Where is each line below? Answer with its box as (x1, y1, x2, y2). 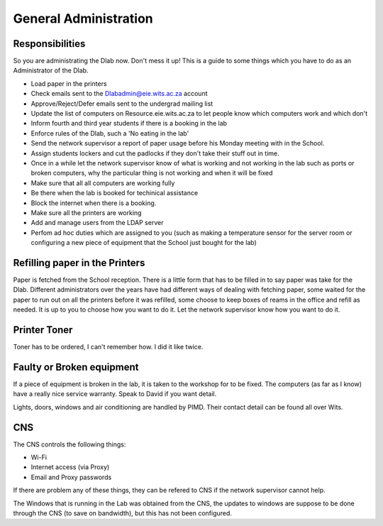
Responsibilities (13, 38, 86, 50)
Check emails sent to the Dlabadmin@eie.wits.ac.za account (30, 89, 208, 98)
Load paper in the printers (30, 79, 107, 88)
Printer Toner (13, 324, 73, 336)
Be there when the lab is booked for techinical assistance (30, 189, 199, 197)
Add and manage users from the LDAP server (30, 219, 164, 227)
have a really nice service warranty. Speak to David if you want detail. (13, 390, 217, 398)
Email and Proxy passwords (30, 473, 112, 481)
